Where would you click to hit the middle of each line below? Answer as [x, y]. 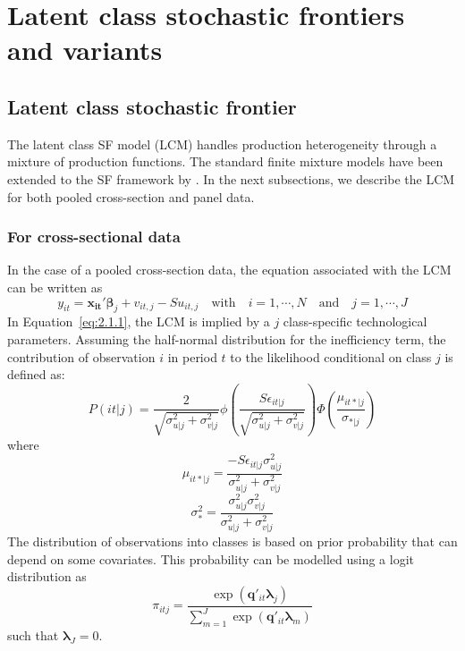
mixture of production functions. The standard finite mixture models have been [225, 161]
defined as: [36, 374]
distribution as [47, 576]
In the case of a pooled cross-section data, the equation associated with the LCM [229, 270]
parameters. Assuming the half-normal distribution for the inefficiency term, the [227, 338]
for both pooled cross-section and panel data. [131, 196]
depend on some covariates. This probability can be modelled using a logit [211, 558]
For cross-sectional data [94, 237]
